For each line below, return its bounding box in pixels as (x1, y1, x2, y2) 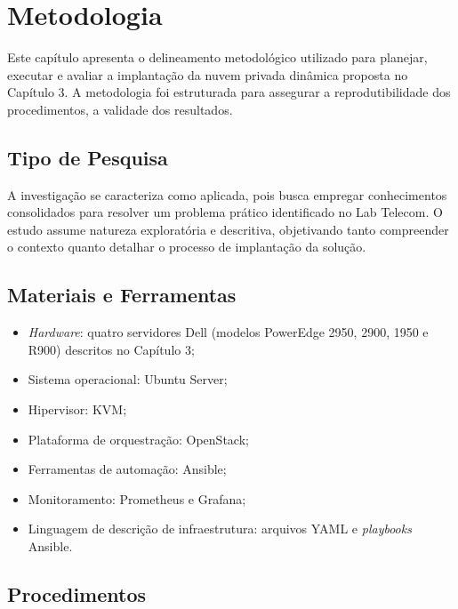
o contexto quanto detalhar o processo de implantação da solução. (7, 237, 366, 256)
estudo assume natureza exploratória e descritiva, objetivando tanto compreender (7, 220, 449, 238)
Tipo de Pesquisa (7, 143, 168, 171)
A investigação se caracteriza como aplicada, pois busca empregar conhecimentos (7, 185, 447, 204)
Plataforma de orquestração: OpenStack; (28, 429, 249, 448)
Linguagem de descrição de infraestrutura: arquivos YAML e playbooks (28, 519, 412, 538)
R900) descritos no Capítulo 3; (28, 340, 195, 358)
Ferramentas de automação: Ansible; (28, 460, 227, 478)
